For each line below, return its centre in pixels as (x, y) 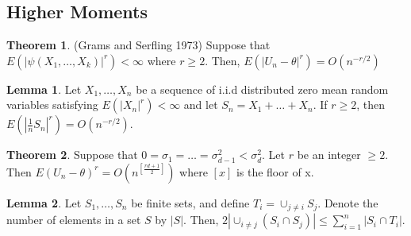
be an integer (329, 155)
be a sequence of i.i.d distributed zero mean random (262, 89)
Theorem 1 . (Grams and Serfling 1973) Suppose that (138, 45)
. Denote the (348, 202)
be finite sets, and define (190, 202)
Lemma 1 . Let (44, 89)
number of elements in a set (74, 220)
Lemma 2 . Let (44, 202)
